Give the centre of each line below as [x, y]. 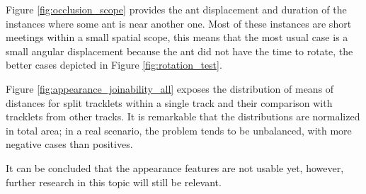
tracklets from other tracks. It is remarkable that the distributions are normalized [183, 116]
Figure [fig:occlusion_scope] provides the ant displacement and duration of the [176, 9]
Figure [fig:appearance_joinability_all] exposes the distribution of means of [170, 88]
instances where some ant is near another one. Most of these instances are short [179, 23]
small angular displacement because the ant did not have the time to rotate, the [179, 51]
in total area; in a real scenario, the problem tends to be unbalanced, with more [179, 130]
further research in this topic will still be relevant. [114, 182]
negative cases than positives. [69, 144]
